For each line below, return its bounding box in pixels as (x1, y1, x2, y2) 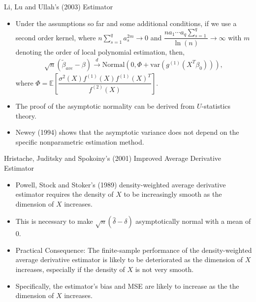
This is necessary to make (15, 216, 93, 226)
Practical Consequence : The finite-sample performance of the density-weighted (15, 244, 252, 255)
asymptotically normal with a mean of (135, 216, 251, 226)
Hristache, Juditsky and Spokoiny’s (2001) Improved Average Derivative (4, 153, 222, 163)
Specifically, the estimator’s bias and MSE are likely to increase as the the (15, 280, 239, 291)
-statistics (201, 100, 231, 111)
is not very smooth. (135, 264, 194, 274)
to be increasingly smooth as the (124, 189, 222, 199)
